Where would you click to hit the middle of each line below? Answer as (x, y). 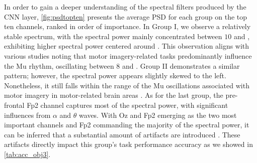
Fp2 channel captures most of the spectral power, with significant (127, 105)
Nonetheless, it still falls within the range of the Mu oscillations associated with (127, 85)
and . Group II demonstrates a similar (181, 65)
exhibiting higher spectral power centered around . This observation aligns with (127, 46)
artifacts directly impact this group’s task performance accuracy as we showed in (128, 144)
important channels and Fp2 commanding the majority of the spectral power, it (127, 125)
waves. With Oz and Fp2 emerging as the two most (158, 115)
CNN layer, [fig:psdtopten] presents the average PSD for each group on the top (126, 16)
